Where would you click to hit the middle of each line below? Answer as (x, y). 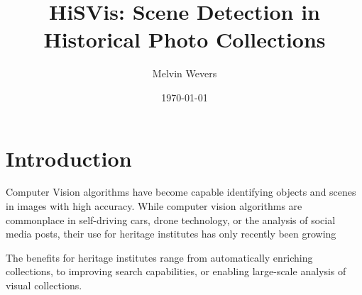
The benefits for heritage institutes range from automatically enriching (159, 257)
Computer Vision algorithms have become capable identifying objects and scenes (181, 192)
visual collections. (44, 285)
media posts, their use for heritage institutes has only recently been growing (171, 234)
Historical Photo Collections (185, 39)
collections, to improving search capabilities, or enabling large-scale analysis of (176, 271)
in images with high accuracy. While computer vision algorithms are (154, 206)
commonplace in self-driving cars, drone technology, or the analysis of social (171, 219)
